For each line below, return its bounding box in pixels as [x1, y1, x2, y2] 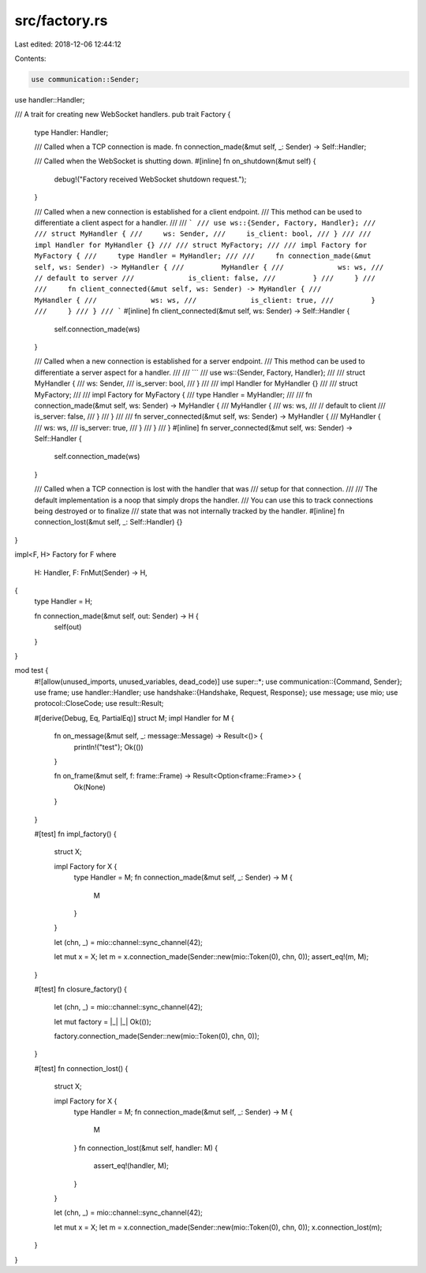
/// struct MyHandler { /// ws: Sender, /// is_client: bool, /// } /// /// [34, 230, 372, 238]
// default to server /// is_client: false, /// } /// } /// [34, 273, 376, 282]
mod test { [14, 666, 49, 675]
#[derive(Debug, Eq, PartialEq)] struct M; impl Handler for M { [34, 713, 234, 722]
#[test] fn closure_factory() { [34, 984, 128, 994]
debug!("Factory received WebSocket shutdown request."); [54, 174, 247, 184]
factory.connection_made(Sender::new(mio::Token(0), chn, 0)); [54, 1032, 260, 1041]
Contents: [14, 54, 47, 63]
